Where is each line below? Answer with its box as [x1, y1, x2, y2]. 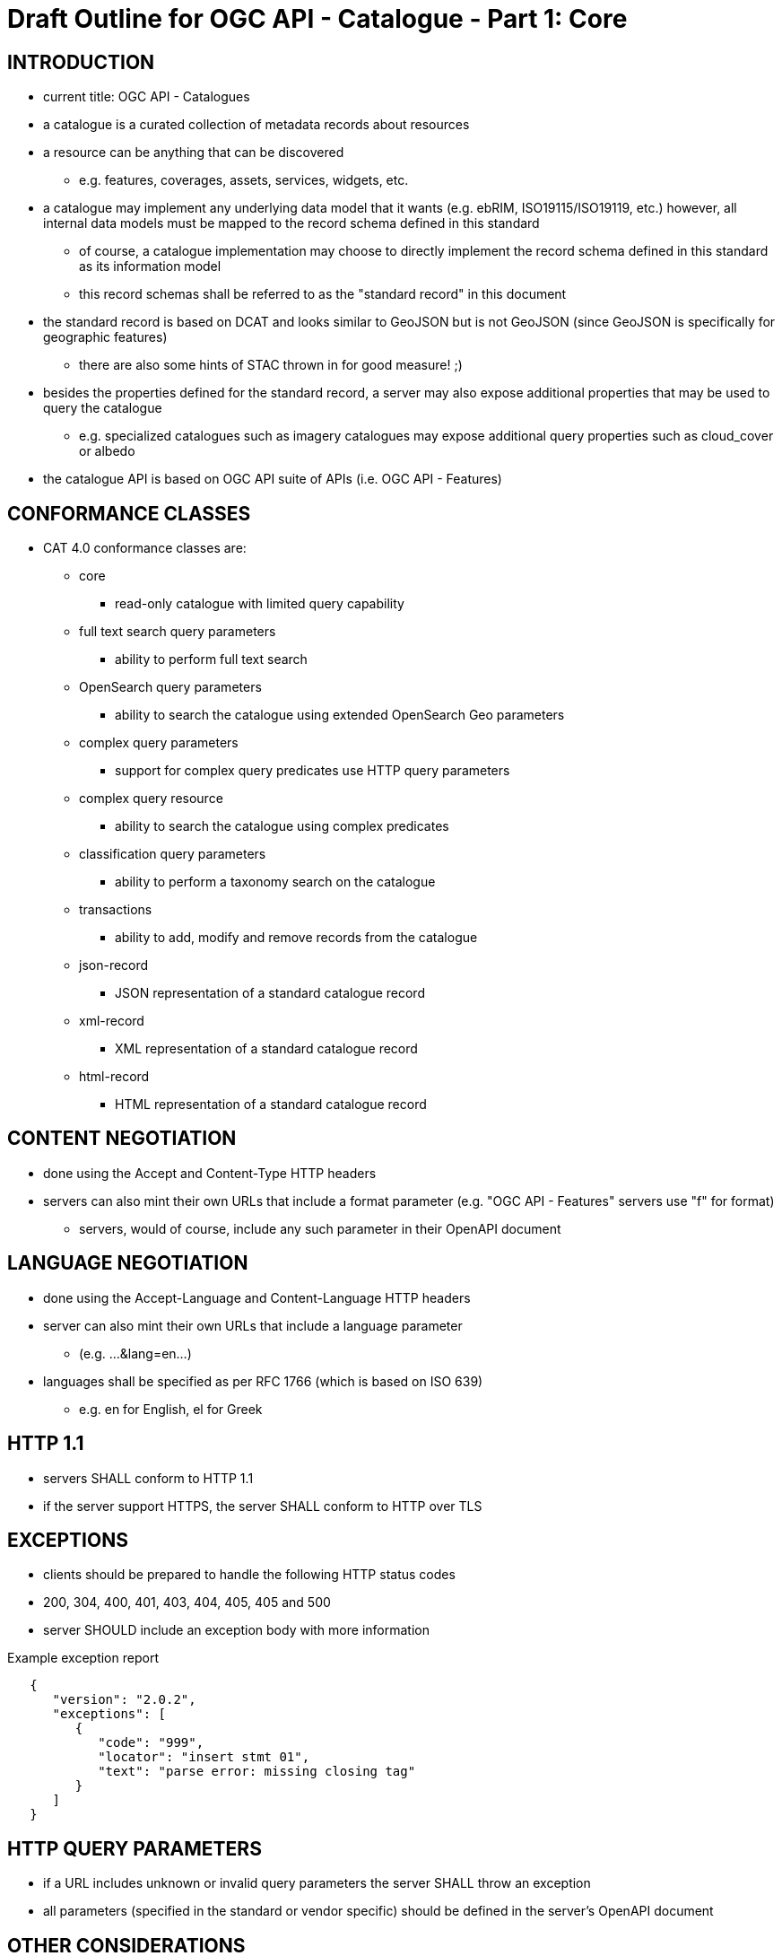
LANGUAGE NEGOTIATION [7, 1252, 248, 1275]
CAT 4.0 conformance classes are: [43, 540, 247, 556]
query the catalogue [43, 400, 162, 416]
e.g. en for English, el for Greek [79, 1401, 263, 1417]
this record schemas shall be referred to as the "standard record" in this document [79, 286, 567, 302]
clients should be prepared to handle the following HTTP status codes [43, 1567, 456, 1583]
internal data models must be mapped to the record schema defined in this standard [43, 215, 540, 231]
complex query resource [79, 790, 223, 807]
